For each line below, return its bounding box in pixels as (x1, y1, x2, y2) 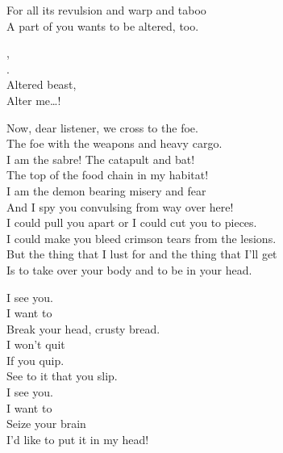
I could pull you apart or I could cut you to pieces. (6, 214, 257, 231)
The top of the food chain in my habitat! (6, 166, 209, 183)
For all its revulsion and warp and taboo (6, 2, 206, 18)
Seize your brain (6, 415, 86, 432)
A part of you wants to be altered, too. (6, 17, 199, 34)
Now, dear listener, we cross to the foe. (6, 119, 198, 136)
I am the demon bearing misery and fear (6, 182, 206, 199)
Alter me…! (6, 91, 61, 108)
